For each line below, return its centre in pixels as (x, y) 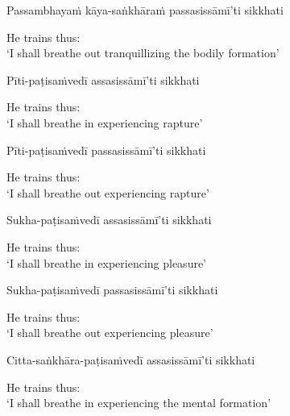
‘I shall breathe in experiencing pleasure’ (107, 262)
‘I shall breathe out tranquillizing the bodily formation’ (143, 53)
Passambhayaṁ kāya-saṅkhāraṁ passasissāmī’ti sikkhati (145, 10)
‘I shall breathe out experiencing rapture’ (108, 192)
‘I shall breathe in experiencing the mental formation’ (139, 403)
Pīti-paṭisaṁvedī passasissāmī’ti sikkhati (106, 150)
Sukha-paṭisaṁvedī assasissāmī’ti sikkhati (109, 220)
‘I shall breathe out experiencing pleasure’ (110, 333)
